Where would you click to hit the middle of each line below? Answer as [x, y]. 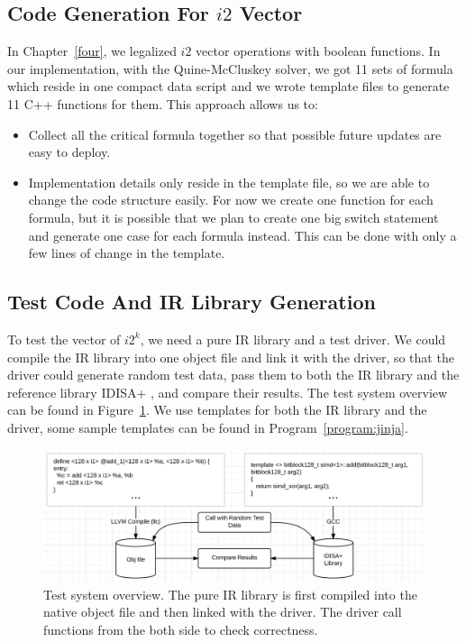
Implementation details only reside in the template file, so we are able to [229, 182]
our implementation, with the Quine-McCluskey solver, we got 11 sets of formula [230, 68]
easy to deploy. [69, 152]
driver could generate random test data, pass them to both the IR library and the [233, 375]
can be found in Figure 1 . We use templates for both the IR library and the [217, 410]
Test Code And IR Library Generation [192, 302]
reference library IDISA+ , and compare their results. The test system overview [228, 392]
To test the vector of [64, 339]
